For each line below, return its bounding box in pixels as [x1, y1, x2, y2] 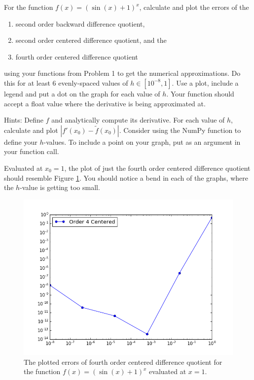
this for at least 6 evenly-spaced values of [4, 77, 128, 88]
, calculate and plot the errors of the [139, 2, 249, 12]
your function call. [4, 146, 59, 157]
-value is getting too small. [20, 182, 100, 192]
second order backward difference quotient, [15, 18, 145, 29]
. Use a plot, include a [172, 77, 239, 88]
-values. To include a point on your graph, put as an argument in [43, 136, 241, 147]
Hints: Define [4, 115, 43, 125]
